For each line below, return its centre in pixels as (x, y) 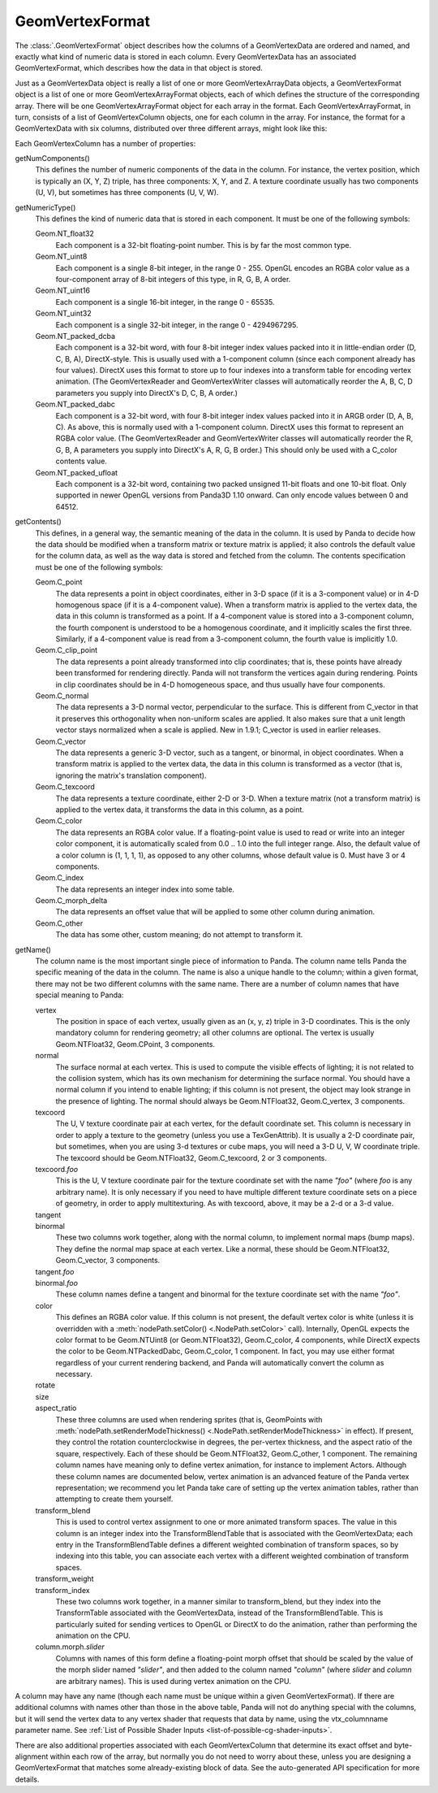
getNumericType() (45, 207)
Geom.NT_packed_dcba (75, 336)
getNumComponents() (53, 158)
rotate (45, 1385)
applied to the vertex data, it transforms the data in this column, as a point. (180, 810)
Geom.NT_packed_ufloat (76, 472)
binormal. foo (57, 1283)
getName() (33, 949)
